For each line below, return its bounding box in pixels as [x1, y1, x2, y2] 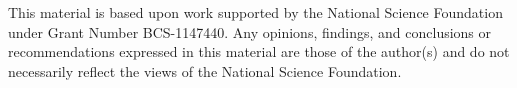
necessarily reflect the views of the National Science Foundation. [8, 60, 402, 81]
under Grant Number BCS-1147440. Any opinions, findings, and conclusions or [8, 21, 492, 42]
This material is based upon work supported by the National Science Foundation [8, 2, 503, 22]
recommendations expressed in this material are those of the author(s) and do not [8, 41, 510, 62]
